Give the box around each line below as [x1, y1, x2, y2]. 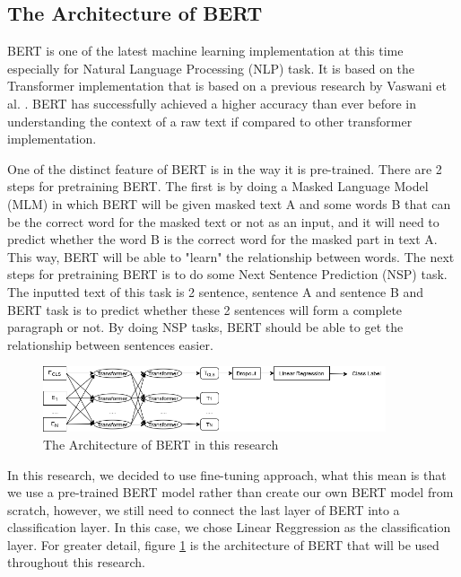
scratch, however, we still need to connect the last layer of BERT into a [7, 500, 400, 519]
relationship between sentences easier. [7, 335, 213, 354]
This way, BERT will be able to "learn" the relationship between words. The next [7, 247, 455, 266]
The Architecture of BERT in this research [43, 434, 279, 453]
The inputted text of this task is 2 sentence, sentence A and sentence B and [7, 282, 424, 301]
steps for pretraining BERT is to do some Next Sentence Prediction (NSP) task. [7, 265, 448, 284]
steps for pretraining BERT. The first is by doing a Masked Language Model [7, 177, 429, 196]
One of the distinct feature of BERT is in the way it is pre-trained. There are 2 [7, 159, 442, 178]
